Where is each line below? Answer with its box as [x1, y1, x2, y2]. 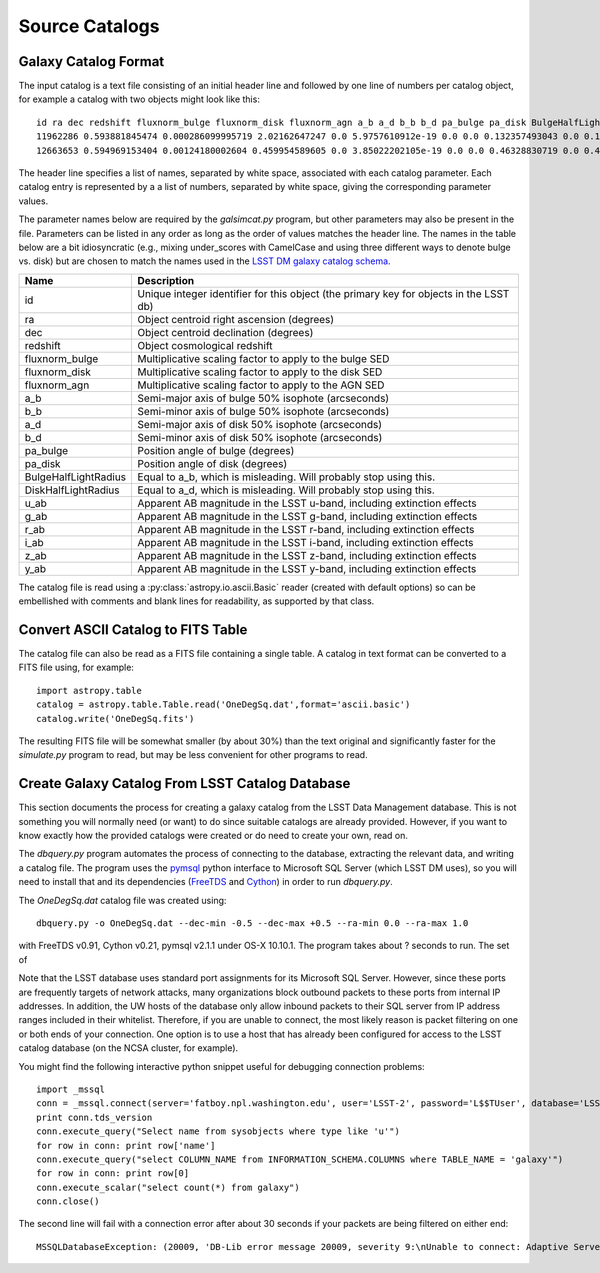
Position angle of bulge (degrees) [137, 443, 295, 457]
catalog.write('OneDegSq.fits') [36, 713, 195, 724]
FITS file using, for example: [18, 661, 135, 674]
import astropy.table [36, 685, 142, 696]
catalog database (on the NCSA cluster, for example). [18, 1042, 239, 1054]
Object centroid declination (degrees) [137, 325, 314, 339]
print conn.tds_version [36, 1111, 153, 1123]
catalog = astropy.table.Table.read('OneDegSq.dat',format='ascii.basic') [36, 699, 411, 710]
